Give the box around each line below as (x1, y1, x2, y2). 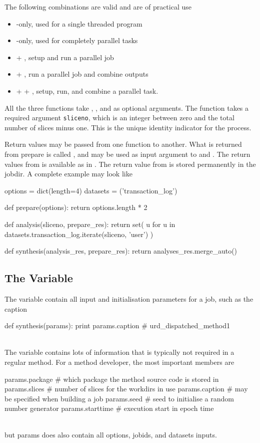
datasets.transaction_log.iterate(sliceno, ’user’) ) (4, 229, 153, 239)
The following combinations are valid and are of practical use (4, 2, 191, 12)
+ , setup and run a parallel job (16, 52, 114, 62)
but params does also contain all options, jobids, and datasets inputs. (4, 429, 217, 440)
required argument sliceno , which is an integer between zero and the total (4, 112, 234, 123)
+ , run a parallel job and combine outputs (16, 69, 148, 79)
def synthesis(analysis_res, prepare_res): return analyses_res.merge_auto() (4, 246, 237, 256)
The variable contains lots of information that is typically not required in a (4, 347, 234, 357)
